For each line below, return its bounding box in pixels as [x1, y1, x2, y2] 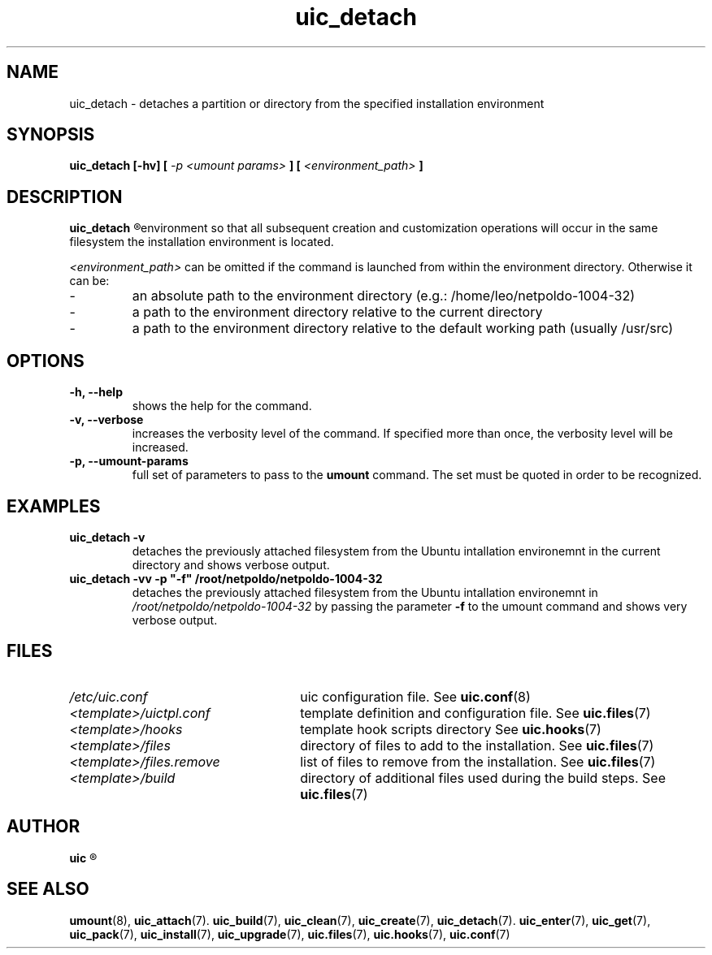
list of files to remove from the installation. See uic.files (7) [300, 753, 656, 770]
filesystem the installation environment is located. [69, 235, 334, 249]
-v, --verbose [69, 413, 144, 427]
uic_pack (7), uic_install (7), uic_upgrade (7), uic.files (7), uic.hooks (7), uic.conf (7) [69, 927, 510, 941]
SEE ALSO [7, 879, 89, 900]
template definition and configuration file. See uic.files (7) [300, 704, 651, 721]
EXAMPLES [7, 495, 101, 516]
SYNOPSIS [7, 124, 95, 145]
